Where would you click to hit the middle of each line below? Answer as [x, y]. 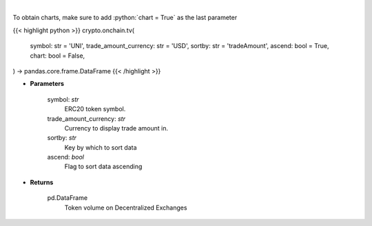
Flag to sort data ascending [103, 167]
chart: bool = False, [58, 56]
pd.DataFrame [68, 198]
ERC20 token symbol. [95, 109]
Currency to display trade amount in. [116, 128]
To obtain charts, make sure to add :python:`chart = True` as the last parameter [125, 18]
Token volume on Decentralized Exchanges [126, 207]
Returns [42, 182]
